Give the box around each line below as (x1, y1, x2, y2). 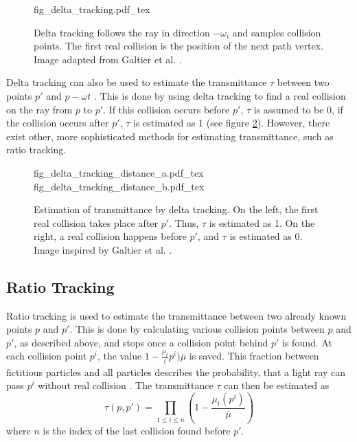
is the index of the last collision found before (43, 423, 231, 437)
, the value (97, 349, 142, 363)
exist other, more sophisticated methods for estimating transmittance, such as (6, 129, 334, 143)
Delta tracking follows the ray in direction (34, 25, 210, 39)
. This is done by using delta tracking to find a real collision (94, 88, 346, 102)
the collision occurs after (6, 115, 109, 130)
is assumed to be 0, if (253, 102, 343, 116)
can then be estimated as (224, 378, 330, 393)
